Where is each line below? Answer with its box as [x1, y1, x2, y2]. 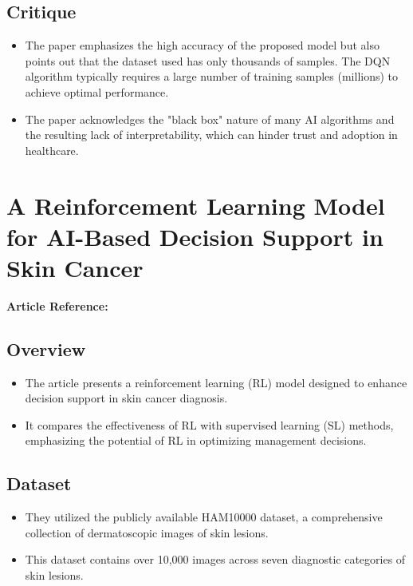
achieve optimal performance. [25, 83, 169, 100]
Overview [6, 336, 86, 361]
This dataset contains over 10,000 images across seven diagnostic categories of [25, 551, 406, 568]
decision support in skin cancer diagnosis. [25, 390, 228, 406]
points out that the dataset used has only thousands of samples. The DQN [25, 52, 391, 69]
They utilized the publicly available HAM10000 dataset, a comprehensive [25, 509, 383, 525]
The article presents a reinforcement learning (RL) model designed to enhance [25, 374, 407, 390]
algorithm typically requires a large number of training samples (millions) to [25, 68, 399, 85]
